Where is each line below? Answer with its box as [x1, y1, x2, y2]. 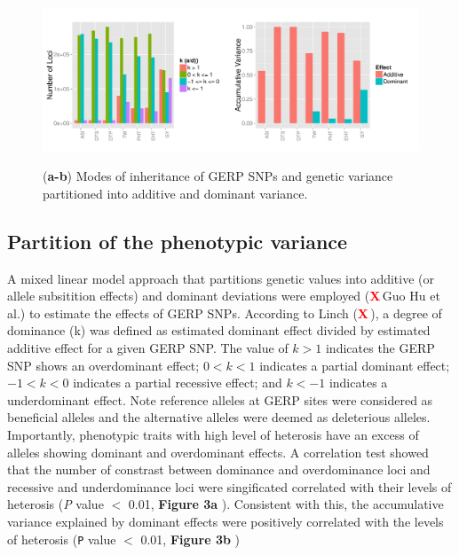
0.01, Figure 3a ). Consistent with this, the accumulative [128, 495, 444, 513]
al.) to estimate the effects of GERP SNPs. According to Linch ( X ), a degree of [7, 303, 442, 322]
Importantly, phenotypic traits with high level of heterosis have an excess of [7, 426, 419, 444]
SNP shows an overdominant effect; [7, 356, 200, 374]
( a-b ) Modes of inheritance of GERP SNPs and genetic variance [43, 167, 393, 185]
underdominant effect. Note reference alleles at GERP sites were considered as [7, 390, 433, 409]
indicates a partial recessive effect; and [73, 373, 282, 392]
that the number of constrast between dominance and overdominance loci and [7, 460, 431, 479]
